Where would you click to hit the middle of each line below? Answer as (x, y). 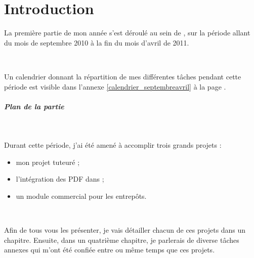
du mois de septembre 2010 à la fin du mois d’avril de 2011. (97, 42)
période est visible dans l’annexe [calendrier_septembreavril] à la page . (115, 86)
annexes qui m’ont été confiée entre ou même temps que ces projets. (110, 250)
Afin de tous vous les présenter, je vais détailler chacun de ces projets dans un (125, 230)
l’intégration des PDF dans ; (60, 179)
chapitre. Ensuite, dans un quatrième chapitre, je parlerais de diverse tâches (122, 240)
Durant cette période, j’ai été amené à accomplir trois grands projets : (113, 145)
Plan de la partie (34, 106)
